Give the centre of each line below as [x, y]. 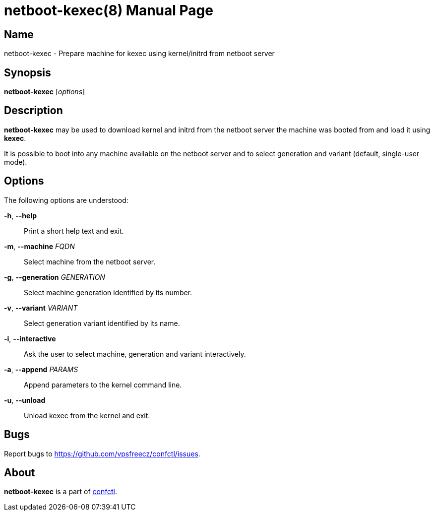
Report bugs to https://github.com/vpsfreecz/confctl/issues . [102, 453]
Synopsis [28, 72]
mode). [16, 162]
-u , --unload [25, 400]
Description [33, 111]
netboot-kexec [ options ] [45, 92]
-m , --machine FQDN [39, 246]
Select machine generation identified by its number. [108, 292]
